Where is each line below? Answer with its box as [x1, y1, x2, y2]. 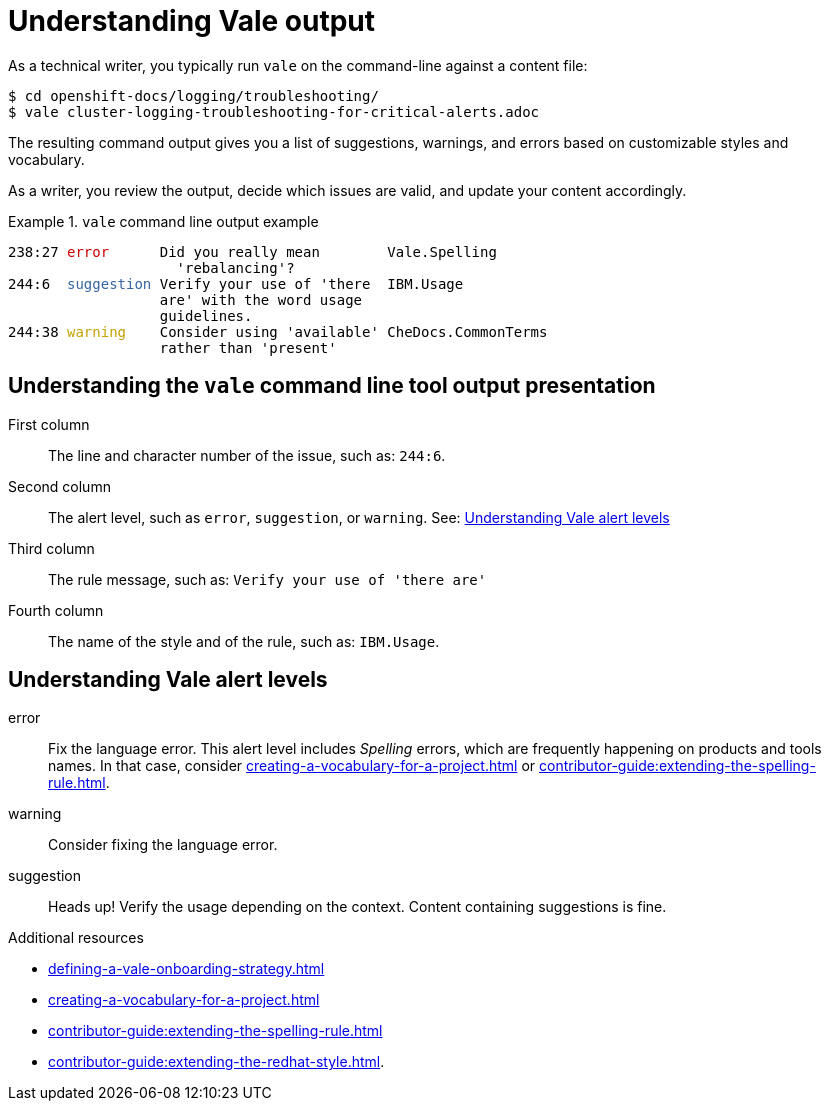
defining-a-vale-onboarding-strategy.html [48, 960, 325, 978]
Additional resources [8, 929, 144, 947]
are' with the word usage [159, 291, 363, 308]
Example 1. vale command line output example [8, 212, 319, 230]
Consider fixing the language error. [48, 836, 278, 854]
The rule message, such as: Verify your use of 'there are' [48, 570, 487, 588]
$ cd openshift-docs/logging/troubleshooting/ [8, 87, 379, 104]
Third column [8, 539, 95, 557]
